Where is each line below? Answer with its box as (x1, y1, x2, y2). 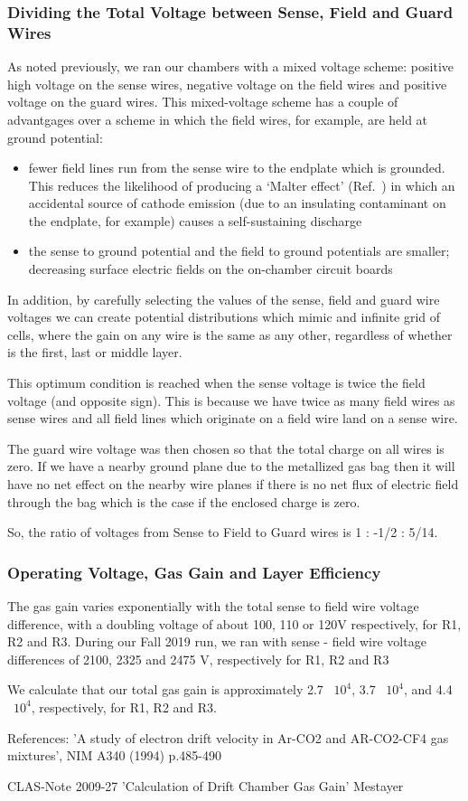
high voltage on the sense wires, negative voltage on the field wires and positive (7, 74, 447, 93)
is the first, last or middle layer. (7, 343, 183, 362)
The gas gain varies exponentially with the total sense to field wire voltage (7, 597, 419, 616)
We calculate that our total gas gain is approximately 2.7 (7, 680, 323, 699)
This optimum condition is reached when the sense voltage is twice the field (7, 373, 426, 392)
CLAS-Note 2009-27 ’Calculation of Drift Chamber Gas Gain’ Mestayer (7, 776, 404, 795)
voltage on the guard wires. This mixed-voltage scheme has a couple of (7, 92, 398, 111)
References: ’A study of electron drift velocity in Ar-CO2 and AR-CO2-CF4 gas (7, 728, 449, 747)
